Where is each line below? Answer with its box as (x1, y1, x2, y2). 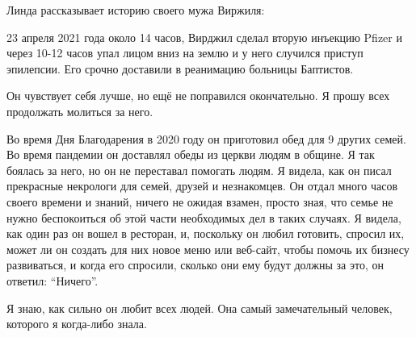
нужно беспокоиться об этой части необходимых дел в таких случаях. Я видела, (6, 209, 401, 226)
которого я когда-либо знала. (6, 315, 147, 332)
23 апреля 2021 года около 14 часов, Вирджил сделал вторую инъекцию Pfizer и (6, 28, 402, 45)
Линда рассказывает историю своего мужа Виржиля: (6, 2, 265, 18)
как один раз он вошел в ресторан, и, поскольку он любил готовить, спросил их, (6, 225, 405, 242)
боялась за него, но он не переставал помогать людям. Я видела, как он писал (6, 161, 392, 178)
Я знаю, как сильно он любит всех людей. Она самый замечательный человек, (6, 299, 393, 316)
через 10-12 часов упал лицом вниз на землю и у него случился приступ (6, 44, 363, 61)
